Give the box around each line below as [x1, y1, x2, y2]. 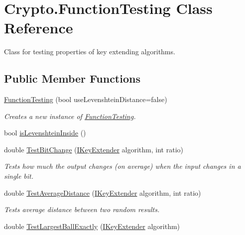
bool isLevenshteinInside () [4, 127, 86, 138]
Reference [4, 17, 73, 38]
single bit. [4, 171, 34, 181]
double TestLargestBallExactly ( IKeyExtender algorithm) [4, 221, 180, 231]
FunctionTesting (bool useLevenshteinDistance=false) [4, 94, 167, 105]
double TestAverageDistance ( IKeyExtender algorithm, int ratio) [4, 187, 201, 198]
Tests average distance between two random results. [4, 204, 160, 215]
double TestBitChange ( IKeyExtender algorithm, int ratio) [4, 144, 183, 154]
